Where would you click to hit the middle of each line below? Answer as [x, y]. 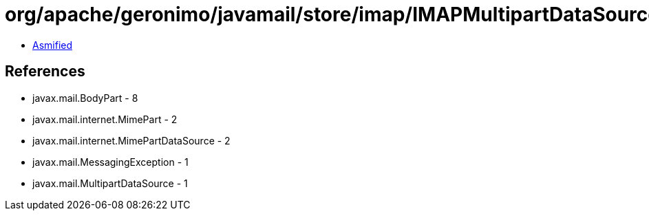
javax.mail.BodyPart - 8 [85, 98]
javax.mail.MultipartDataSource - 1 [110, 183]
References [45, 72]
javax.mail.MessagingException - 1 [110, 162]
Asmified [53, 45]
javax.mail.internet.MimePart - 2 [105, 119]
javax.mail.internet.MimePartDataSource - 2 [131, 140]
